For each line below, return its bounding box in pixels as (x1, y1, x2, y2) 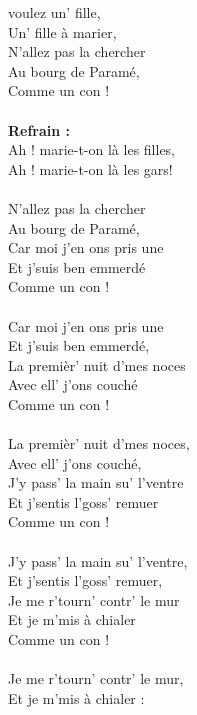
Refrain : (8, 119, 71, 140)
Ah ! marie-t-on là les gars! (8, 158, 173, 179)
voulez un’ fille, (8, 2, 101, 22)
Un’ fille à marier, (8, 21, 117, 42)
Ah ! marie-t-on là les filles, (8, 139, 176, 160)
